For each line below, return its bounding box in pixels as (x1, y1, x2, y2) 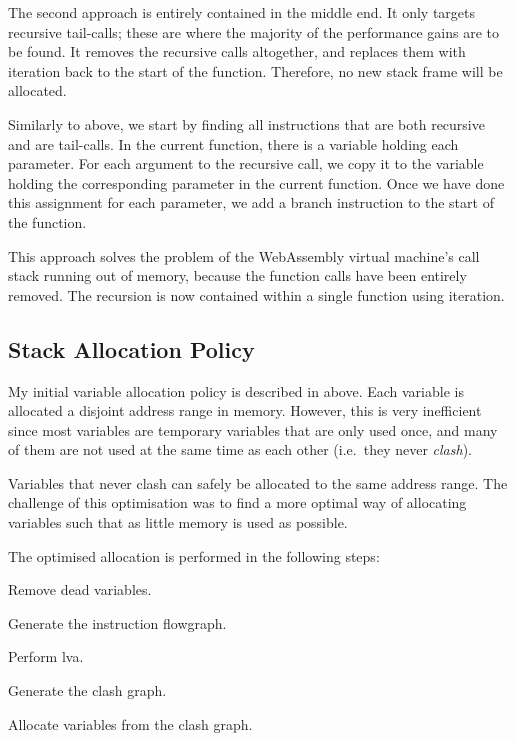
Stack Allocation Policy (8, 333, 255, 364)
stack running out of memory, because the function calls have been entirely (8, 265, 467, 286)
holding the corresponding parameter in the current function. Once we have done (8, 172, 505, 193)
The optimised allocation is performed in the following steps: (8, 545, 380, 566)
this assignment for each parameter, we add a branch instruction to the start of (8, 192, 494, 213)
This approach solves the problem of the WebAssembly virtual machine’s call (8, 245, 480, 266)
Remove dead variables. (8, 579, 152, 600)
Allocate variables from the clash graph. (8, 713, 253, 734)
